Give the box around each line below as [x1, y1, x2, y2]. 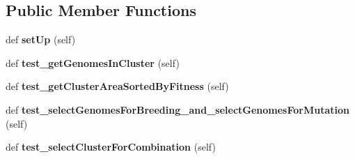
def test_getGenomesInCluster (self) [6, 55, 180, 70]
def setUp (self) [6, 32, 76, 47]
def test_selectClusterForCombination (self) [6, 139, 216, 154]
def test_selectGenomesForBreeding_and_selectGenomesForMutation [6, 102, 349, 116]
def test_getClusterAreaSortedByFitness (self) [6, 79, 229, 93]
